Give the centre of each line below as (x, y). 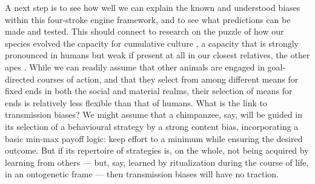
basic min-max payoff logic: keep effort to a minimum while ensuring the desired (154, 138)
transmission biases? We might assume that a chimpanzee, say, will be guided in (154, 114)
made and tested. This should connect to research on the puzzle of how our (144, 31)
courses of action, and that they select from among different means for (168, 79)
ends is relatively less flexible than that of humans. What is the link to (136, 102)
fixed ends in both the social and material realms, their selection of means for (149, 91)
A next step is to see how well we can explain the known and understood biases (153, 7)
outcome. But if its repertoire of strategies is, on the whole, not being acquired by (157, 150)
